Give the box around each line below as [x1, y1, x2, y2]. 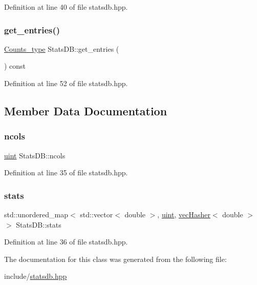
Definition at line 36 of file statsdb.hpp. [4, 236, 128, 247]
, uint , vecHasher [157, 209, 210, 219]
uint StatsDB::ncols [4, 150, 66, 160]
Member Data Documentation [4, 103, 167, 118]
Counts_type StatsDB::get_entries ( [4, 43, 119, 54]
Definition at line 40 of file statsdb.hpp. [4, 2, 128, 12]
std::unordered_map [4, 209, 69, 219]
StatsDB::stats [16, 219, 61, 230]
